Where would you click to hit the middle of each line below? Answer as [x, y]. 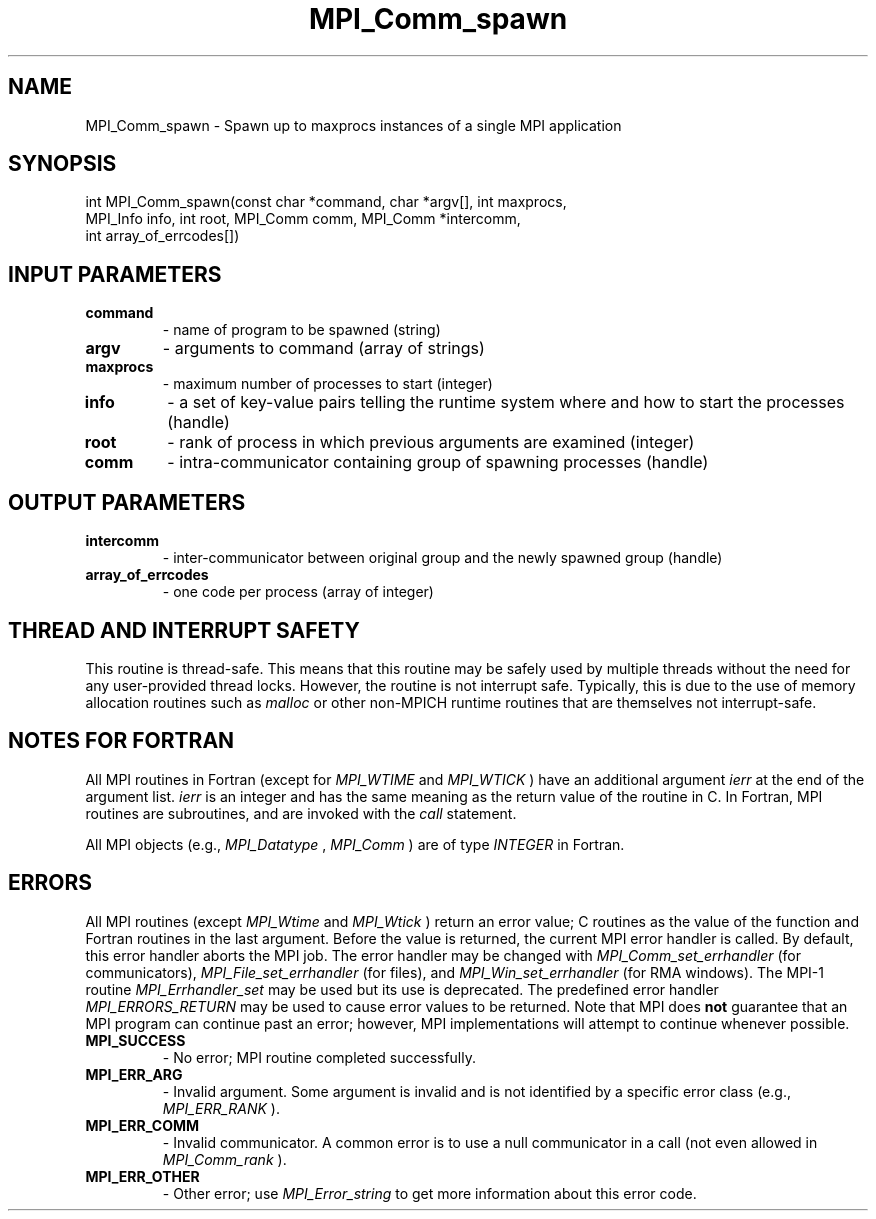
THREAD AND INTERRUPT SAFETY [184, 630]
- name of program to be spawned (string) [301, 330]
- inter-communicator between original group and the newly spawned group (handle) [442, 558]
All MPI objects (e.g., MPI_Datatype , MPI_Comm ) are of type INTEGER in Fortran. [355, 844]
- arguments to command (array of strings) [323, 348]
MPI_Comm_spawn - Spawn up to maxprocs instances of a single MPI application [353, 125]
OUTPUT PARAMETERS [127, 502]
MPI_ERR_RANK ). [221, 1108]
